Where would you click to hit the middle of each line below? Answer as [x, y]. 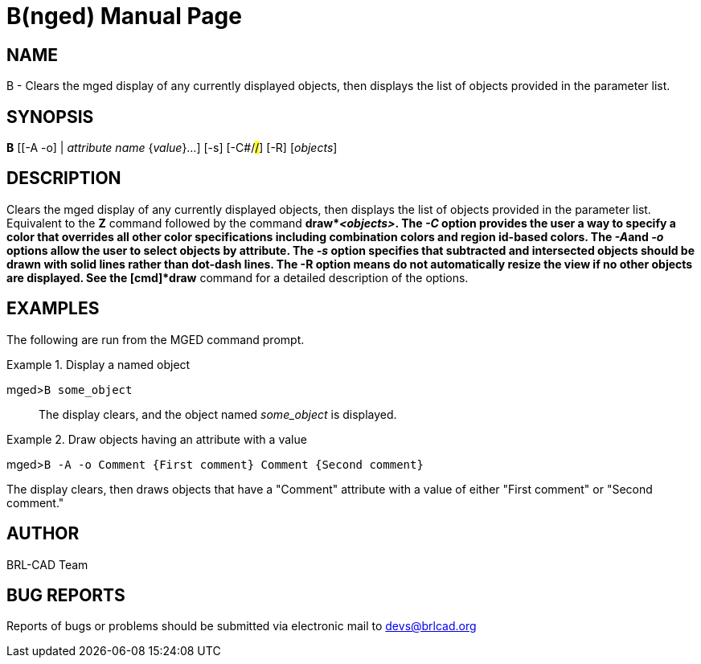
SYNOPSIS [50, 117]
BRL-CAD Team [47, 564]
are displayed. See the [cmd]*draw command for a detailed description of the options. [238, 277]
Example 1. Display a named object [98, 364]
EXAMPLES [53, 309]
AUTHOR [43, 534]
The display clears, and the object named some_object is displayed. [218, 414]
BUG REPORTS [66, 595]
